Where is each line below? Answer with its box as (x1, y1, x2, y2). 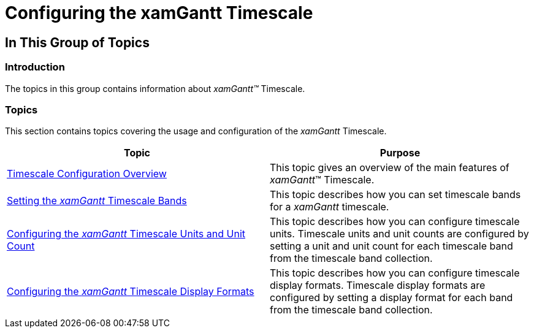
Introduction (5, 61, 65, 74)
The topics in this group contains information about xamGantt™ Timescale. (5, 83, 305, 94)
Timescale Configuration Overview (7, 167, 167, 180)
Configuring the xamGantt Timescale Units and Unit (7, 228, 246, 240)
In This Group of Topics (5, 34, 150, 50)
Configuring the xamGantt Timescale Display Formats (7, 285, 254, 298)
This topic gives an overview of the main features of (270, 161, 509, 174)
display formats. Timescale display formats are (270, 279, 486, 292)
